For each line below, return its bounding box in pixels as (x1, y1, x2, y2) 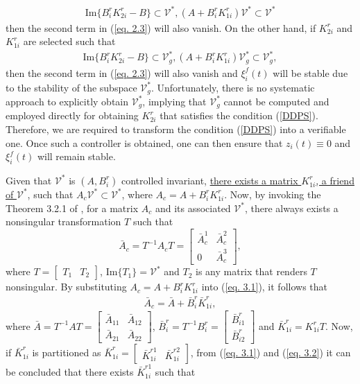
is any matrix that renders (196, 264, 307, 279)
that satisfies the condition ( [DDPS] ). (160, 108, 318, 123)
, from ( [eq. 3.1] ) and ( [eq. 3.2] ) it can (190, 345, 351, 360)
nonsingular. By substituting (6, 279, 127, 294)
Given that (6, 173, 52, 187)
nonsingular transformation (6, 214, 121, 229)
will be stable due (273, 65, 348, 80)
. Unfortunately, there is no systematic (151, 80, 315, 94)
